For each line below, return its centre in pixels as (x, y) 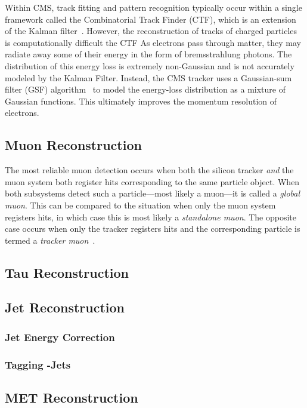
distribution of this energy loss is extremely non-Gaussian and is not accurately (150, 65)
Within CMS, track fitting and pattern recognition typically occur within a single (153, 7)
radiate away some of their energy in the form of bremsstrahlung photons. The (148, 54)
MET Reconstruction (72, 397)
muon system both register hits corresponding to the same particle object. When (152, 181)
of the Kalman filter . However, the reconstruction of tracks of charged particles (151, 31)
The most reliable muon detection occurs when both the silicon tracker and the (149, 170)
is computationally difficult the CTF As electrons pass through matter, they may (153, 42)
